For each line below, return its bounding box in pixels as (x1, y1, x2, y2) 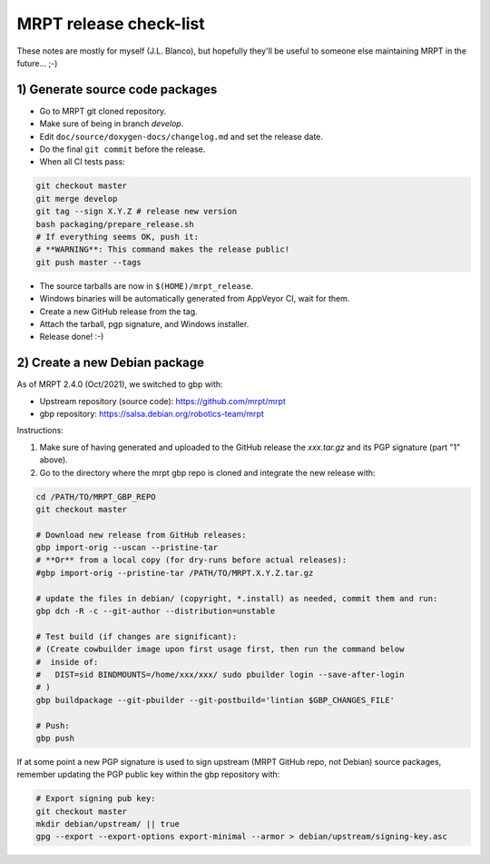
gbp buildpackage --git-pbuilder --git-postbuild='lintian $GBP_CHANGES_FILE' (35, 695, 395, 705)
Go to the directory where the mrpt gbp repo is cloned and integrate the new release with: (39, 467, 376, 478)
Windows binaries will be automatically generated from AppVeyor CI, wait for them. (39, 293, 350, 304)
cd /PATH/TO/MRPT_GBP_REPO (35, 492, 156, 502)
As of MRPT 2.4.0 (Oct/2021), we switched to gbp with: (16, 379, 223, 390)
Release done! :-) (39, 332, 104, 343)
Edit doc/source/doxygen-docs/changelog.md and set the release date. (39, 131, 324, 142)
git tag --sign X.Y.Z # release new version (35, 206, 238, 217)
